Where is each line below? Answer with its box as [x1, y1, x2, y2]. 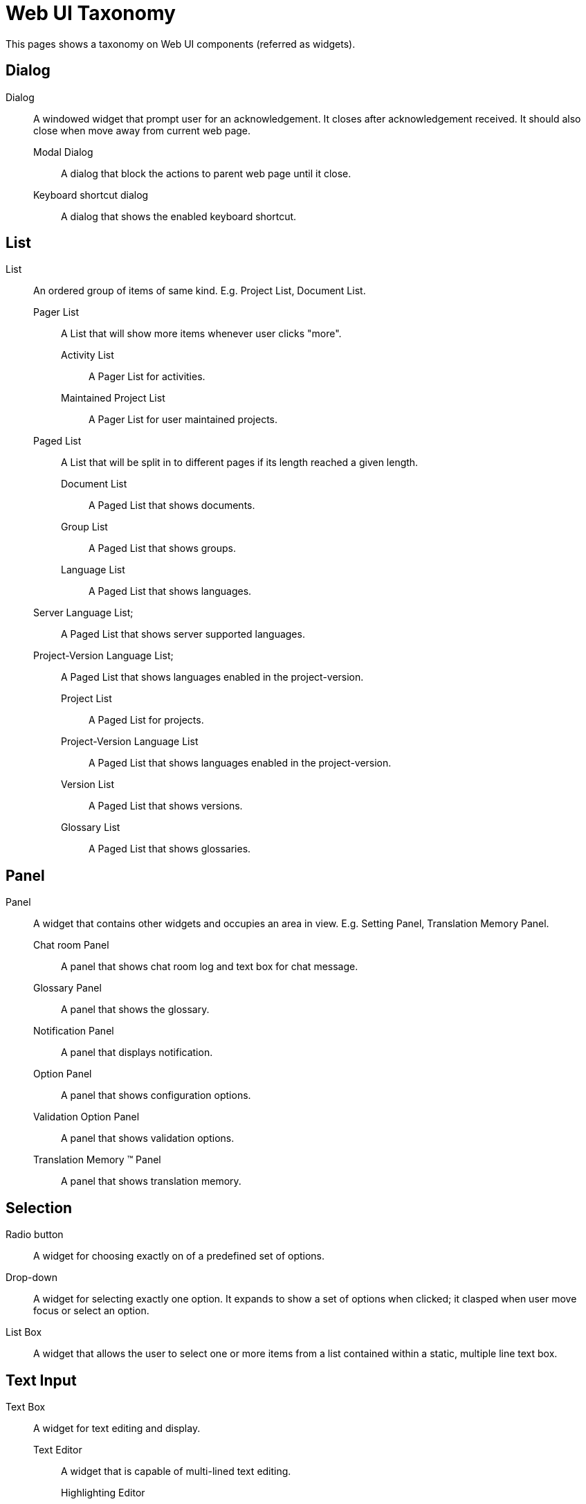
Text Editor [33, 1443, 82, 1456]
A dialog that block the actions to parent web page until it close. [61, 167, 351, 179]
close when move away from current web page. [33, 124, 251, 136]
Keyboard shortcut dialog [33, 188, 149, 201]
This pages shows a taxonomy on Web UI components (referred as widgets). [6, 37, 356, 50]
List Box [6, 1326, 42, 1339]
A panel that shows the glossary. [61, 1003, 210, 1016]
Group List [61, 521, 108, 533]
